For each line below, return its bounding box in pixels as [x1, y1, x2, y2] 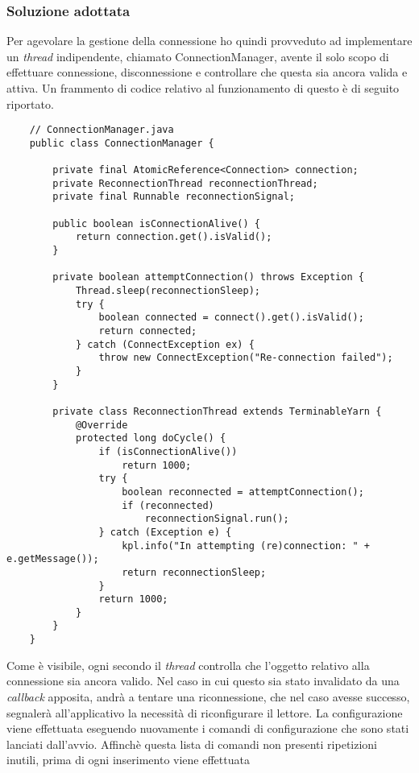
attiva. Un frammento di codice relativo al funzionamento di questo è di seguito [6, 80, 400, 96]
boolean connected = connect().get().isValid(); [98, 312, 364, 324]
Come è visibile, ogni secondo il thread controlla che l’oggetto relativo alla [6, 656, 370, 673]
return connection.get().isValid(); [75, 231, 272, 243]
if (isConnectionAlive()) [98, 445, 238, 457]
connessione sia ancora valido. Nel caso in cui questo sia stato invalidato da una [6, 672, 400, 689]
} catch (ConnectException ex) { [75, 338, 255, 350]
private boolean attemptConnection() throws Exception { [52, 271, 364, 283]
